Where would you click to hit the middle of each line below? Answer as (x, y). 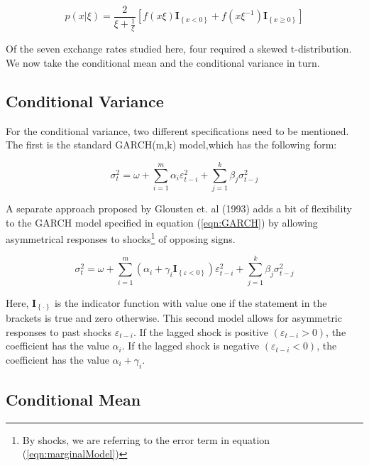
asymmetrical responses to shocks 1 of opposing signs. (121, 238)
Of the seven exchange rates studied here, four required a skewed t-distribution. (179, 49)
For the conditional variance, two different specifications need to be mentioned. (177, 130)
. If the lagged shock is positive (201, 331)
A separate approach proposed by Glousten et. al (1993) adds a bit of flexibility (179, 208)
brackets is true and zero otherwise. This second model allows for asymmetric (174, 318)
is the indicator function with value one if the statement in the (191, 302)
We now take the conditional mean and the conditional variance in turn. (163, 62)
